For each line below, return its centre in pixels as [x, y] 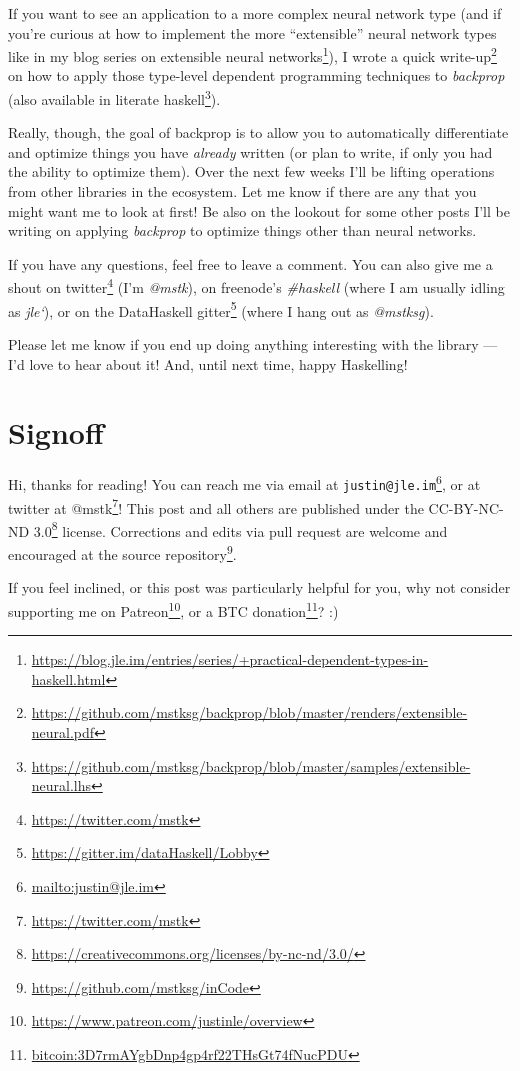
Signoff [56, 432]
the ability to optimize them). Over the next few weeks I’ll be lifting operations [251, 171]
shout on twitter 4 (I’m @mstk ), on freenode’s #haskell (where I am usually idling [256, 286]
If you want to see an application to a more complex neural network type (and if [255, 13]
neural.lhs [61, 785]
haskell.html [68, 678]
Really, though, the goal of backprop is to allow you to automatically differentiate [258, 132]
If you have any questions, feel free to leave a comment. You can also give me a [250, 263]
